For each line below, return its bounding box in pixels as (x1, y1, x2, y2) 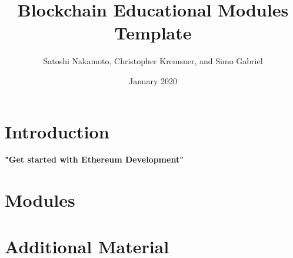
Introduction (5, 119, 109, 143)
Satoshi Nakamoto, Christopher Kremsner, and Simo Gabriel (43, 55, 263, 67)
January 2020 (129, 74, 177, 87)
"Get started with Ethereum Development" (5, 153, 184, 166)
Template (114, 21, 192, 45)
